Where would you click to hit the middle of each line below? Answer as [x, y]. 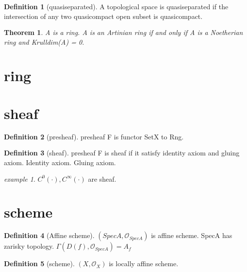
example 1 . [20, 178]
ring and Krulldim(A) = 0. [44, 42]
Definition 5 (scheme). [39, 263]
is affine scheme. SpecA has [192, 235]
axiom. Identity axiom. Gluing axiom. [60, 162]
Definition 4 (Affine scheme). [49, 235]
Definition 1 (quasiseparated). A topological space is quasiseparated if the [116, 6]
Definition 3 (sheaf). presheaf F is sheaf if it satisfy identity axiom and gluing [122, 153]
